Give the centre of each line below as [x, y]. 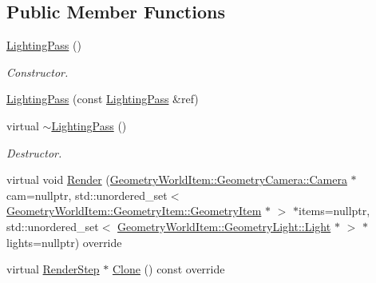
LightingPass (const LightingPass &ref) [103, 99]
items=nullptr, [334, 211]
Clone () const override [168, 269]
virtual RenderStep [53, 269]
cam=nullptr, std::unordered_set [87, 195]
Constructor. [38, 72]
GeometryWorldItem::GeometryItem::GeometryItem [134, 211]
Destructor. [34, 152]
